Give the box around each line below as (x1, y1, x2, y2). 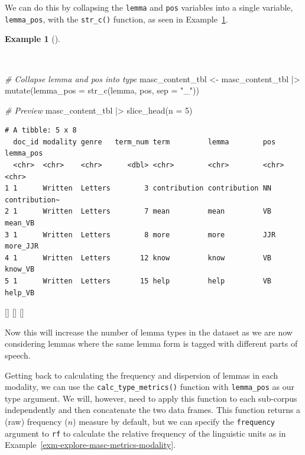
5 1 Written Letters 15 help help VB (5, 277, 272, 285)
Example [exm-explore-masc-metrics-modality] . (5, 438, 176, 451)
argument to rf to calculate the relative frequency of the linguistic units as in (5, 427, 286, 439)
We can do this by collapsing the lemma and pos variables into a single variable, (5, 1, 293, 13)
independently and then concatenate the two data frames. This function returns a (5, 404, 301, 416)
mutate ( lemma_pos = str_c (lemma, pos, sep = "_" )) (5, 84, 199, 96)
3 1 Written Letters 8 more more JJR (5, 230, 276, 239)
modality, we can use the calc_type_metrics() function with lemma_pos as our (5, 380, 295, 393)
